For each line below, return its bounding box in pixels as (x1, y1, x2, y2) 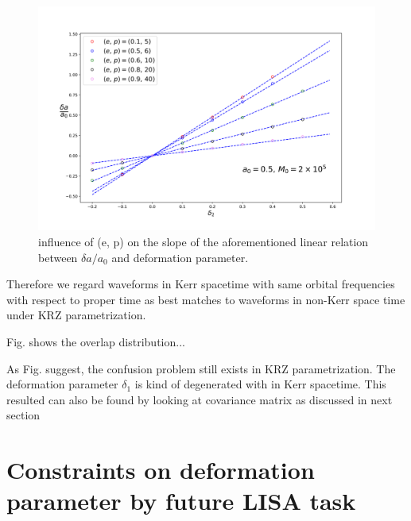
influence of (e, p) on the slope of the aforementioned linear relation (38, 233, 369, 249)
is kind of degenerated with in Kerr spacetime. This (134, 376, 386, 392)
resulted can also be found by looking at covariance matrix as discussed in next (6, 391, 393, 407)
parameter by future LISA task (6, 484, 356, 517)
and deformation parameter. (111, 249, 249, 265)
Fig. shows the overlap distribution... (6, 333, 185, 349)
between (38, 249, 78, 265)
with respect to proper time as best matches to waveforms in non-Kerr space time (6, 291, 405, 307)
